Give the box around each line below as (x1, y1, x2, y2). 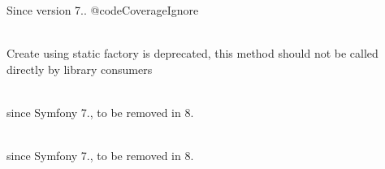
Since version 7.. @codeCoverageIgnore (6, 2, 199, 18)
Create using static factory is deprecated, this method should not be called (6, 45, 379, 62)
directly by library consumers (6, 60, 153, 77)
